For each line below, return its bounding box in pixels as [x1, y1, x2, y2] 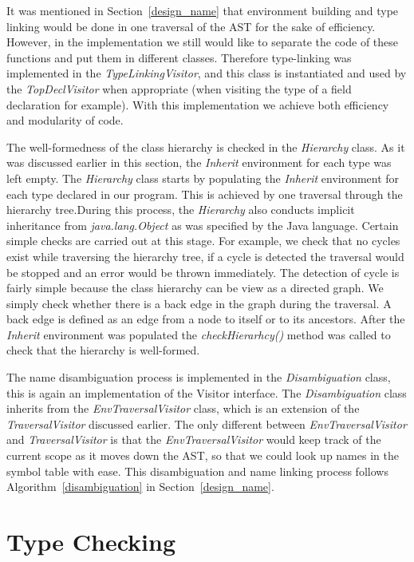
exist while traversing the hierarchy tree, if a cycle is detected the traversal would [6, 247, 404, 264]
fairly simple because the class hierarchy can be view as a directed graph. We [6, 279, 384, 296]
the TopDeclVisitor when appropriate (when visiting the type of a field [6, 80, 352, 97]
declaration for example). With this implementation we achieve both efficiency [6, 96, 389, 113]
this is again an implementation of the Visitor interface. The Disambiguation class [6, 384, 407, 401]
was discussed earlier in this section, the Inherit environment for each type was [6, 154, 392, 171]
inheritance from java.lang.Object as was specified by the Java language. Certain [6, 216, 399, 233]
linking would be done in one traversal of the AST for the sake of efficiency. [6, 18, 376, 34]
